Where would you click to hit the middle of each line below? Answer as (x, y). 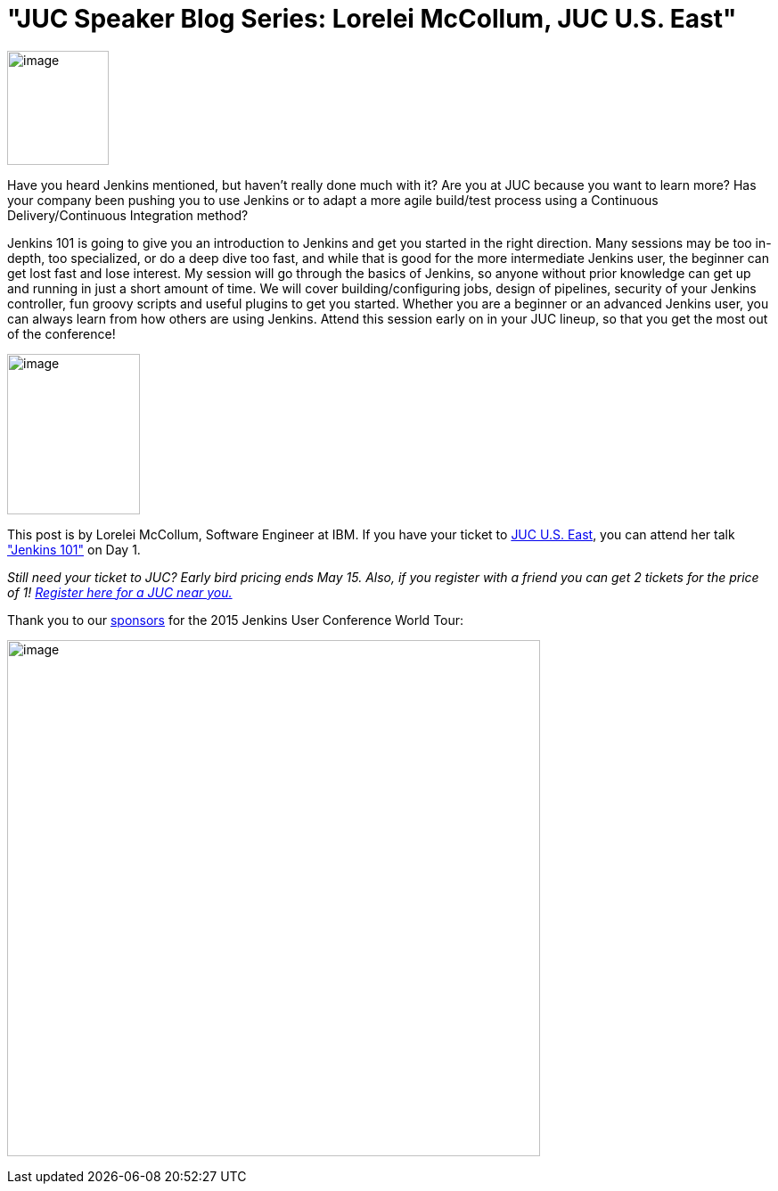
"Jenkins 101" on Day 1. (74, 549)
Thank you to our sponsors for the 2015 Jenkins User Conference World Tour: (236, 620)
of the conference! (61, 333)
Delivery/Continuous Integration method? (128, 215)
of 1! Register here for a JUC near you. (120, 592)
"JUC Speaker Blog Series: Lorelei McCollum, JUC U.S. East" (372, 19)
